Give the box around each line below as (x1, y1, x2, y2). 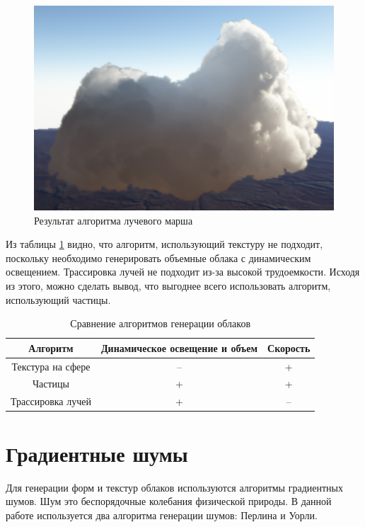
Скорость (267, 340, 311, 355)
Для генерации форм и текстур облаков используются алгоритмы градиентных (6, 480, 343, 494)
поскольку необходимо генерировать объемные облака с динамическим (6, 250, 311, 265)
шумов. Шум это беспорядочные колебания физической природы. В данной (6, 494, 332, 509)
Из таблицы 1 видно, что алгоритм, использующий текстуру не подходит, (6, 237, 323, 251)
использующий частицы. (6, 292, 111, 307)
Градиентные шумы (6, 438, 188, 467)
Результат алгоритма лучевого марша (34, 212, 193, 227)
